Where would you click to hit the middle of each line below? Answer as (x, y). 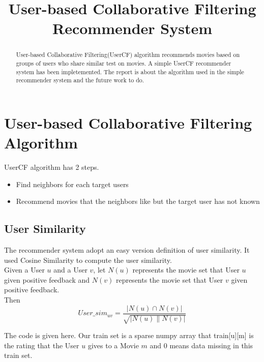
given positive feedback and (47, 279)
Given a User (24, 270)
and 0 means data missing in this (201, 345)
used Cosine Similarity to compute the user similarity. (88, 260)
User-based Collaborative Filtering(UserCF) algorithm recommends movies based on (128, 55)
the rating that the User (42, 345)
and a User (70, 270)
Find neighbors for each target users (72, 184)
